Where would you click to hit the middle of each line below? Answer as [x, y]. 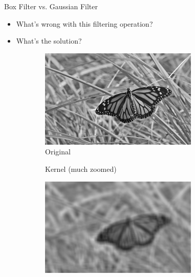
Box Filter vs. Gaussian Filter [51, 6]
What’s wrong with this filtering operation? [84, 23]
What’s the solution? [49, 41]
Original [58, 152]
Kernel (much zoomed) [81, 169]
